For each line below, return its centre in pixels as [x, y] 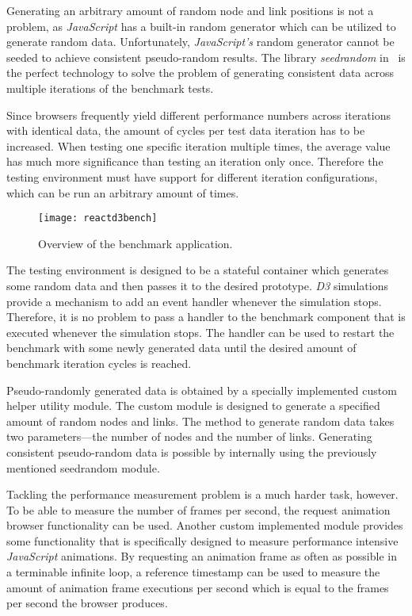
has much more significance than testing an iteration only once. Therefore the [195, 161]
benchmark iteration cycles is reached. [99, 363]
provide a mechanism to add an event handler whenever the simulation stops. [194, 301]
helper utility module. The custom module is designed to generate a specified [193, 406]
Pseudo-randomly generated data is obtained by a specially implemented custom [202, 390]
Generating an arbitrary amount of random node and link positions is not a [190, 10]
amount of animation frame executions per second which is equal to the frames [198, 587]
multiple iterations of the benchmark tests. [110, 88]
